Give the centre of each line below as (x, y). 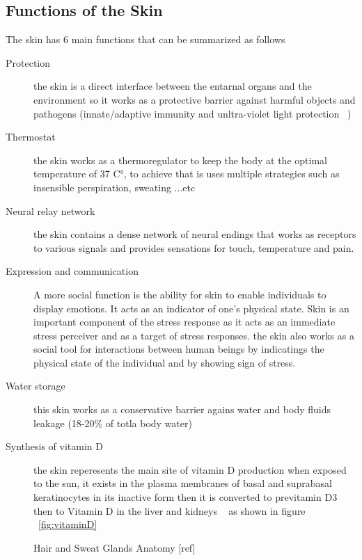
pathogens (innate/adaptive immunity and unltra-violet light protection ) (192, 113)
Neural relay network (50, 210)
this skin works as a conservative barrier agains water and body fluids (182, 409)
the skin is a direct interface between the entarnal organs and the (173, 86)
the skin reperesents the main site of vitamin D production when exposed (190, 469)
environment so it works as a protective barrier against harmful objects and (195, 99)
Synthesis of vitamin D (54, 446)
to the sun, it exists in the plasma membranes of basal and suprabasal (183, 483)
